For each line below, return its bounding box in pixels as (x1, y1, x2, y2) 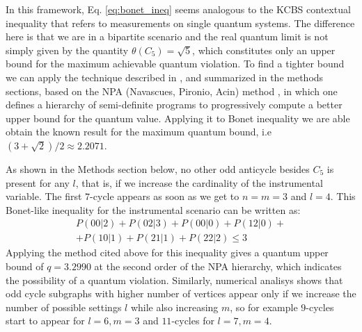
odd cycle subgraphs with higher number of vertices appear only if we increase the (6, 286, 356, 301)
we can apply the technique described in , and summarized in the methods (6, 69, 324, 84)
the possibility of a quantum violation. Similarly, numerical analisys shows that (6, 272, 343, 287)
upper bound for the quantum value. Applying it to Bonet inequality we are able (6, 110, 350, 125)
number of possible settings (6, 299, 122, 314)
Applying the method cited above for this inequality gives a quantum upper (6, 245, 329, 260)
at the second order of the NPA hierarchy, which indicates (94, 258, 342, 273)
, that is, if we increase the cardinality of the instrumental (75, 175, 323, 190)
